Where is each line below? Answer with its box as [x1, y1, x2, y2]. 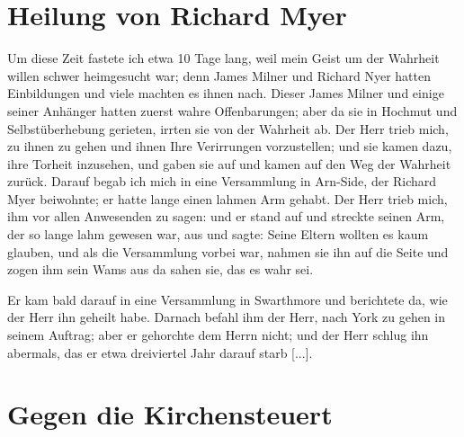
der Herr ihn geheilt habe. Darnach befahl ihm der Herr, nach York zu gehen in [7, 308, 446, 326]
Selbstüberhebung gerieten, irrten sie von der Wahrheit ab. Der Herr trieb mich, [7, 119, 449, 138]
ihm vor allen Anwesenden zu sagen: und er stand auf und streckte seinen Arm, [7, 207, 445, 226]
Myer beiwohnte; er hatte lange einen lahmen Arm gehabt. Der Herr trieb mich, [7, 189, 448, 208]
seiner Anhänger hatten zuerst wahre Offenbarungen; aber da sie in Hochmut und [7, 101, 458, 120]
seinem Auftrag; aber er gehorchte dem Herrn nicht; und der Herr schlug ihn [7, 326, 429, 344]
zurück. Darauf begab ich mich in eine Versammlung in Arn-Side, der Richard [7, 172, 437, 191]
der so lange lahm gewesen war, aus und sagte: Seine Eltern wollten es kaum [7, 225, 429, 244]
